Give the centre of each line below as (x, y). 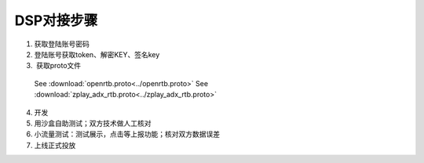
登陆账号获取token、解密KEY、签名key (97, 54)
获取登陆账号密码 (62, 44)
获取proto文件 (58, 66)
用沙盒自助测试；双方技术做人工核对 (93, 123)
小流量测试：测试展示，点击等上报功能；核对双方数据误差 (127, 134)
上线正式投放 (55, 145)
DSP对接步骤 (56, 20)
